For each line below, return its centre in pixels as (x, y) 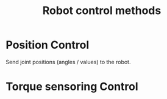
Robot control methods (102, 11)
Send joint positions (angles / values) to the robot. (68, 62)
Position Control (48, 45)
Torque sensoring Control (72, 87)
